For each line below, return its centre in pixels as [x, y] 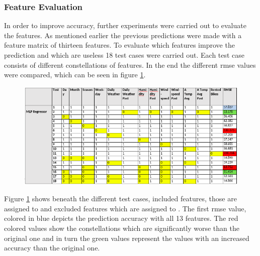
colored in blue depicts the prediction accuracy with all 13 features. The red [121, 218]
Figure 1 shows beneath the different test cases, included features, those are [120, 199]
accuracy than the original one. [52, 248]
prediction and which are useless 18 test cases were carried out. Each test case [124, 55]
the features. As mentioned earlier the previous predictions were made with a [123, 35]
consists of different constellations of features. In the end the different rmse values [130, 65]
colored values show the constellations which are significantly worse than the [122, 228]
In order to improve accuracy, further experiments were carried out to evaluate [125, 25]
